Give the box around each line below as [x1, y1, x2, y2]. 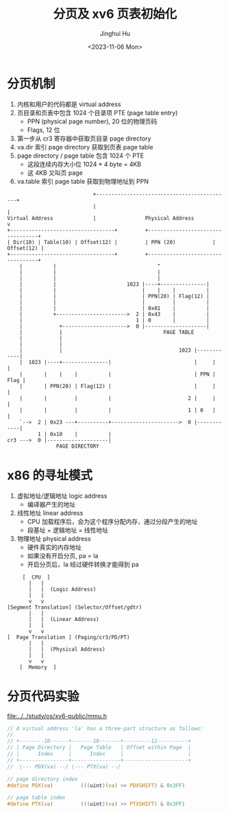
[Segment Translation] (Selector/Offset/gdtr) [7, 604, 142, 611]
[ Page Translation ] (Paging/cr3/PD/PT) [7, 633, 130, 641]
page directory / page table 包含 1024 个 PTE [16, 151, 144, 160]
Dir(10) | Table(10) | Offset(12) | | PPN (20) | [13, 239, 216, 245]
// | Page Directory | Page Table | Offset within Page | [7, 744, 192, 751]
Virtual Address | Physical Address [7, 215, 194, 221]
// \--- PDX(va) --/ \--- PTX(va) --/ [7, 763, 121, 770]
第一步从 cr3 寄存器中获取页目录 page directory [16, 134, 152, 143]
